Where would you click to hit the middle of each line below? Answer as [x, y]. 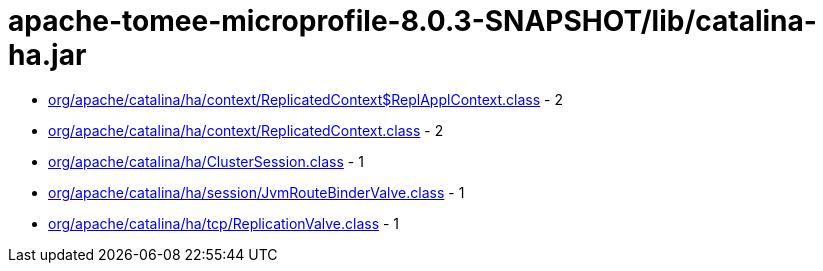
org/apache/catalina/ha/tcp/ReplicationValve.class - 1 [224, 223]
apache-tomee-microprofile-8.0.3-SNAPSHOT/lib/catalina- [412, 21]
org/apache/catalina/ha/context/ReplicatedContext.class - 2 [246, 130]
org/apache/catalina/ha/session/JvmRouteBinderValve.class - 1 [256, 192]
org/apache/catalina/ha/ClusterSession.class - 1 [206, 161]
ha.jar [47, 55]
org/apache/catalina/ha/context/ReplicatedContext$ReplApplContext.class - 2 [306, 99]
